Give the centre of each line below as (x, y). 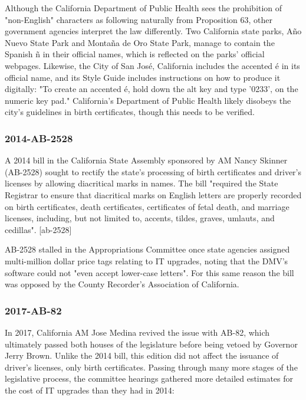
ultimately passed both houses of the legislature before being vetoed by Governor (151, 344)
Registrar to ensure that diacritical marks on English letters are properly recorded (153, 194)
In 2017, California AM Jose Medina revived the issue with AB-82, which (137, 332)
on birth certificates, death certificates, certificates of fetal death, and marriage (147, 206)
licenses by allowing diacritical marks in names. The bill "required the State (142, 183)
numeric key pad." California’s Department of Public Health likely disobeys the (148, 100)
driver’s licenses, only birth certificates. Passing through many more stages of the (151, 367)
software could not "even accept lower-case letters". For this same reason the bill (149, 272)
